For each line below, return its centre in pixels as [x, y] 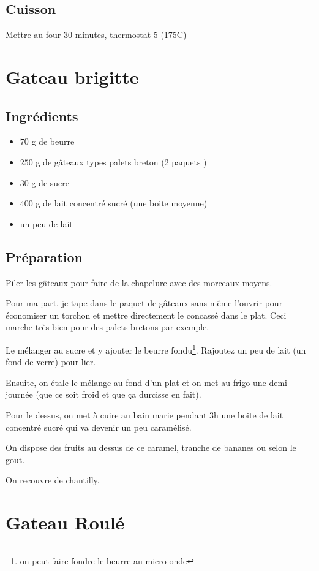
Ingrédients [42, 115]
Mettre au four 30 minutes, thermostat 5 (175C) [96, 35]
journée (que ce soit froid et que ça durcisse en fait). [103, 394]
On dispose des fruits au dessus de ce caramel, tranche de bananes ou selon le [151, 448]
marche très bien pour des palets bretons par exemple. [107, 327]
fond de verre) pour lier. [51, 362]
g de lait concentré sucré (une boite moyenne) [122, 203]
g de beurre [53, 141]
